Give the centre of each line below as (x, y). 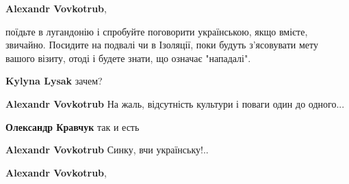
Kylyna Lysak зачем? (54, 81)
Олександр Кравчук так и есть (73, 126)
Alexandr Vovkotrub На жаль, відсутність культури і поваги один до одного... (175, 103)
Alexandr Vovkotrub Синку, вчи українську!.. (107, 150)
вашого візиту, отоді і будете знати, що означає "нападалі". (128, 58)
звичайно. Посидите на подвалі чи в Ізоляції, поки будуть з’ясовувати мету (162, 45)
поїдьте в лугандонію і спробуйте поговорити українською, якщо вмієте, (157, 31)
